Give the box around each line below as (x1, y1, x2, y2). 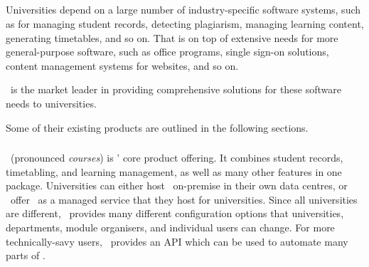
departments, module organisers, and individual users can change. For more (6, 220, 335, 235)
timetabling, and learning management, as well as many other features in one (6, 164, 342, 179)
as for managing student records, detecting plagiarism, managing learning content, (6, 16, 364, 31)
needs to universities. (6, 95, 97, 110)
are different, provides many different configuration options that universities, (6, 206, 344, 221)
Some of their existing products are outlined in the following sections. (6, 120, 309, 135)
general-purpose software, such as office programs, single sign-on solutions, (6, 44, 329, 59)
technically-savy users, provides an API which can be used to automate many (6, 234, 348, 248)
